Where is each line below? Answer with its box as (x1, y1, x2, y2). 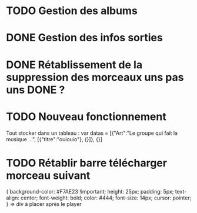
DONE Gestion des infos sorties (6, 31, 163, 45)
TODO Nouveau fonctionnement (6, 110, 166, 123)
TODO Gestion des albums (6, 4, 138, 18)
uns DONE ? (6, 83, 65, 96)
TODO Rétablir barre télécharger (6, 156, 168, 169)
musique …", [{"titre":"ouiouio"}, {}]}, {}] (6, 135, 103, 142)
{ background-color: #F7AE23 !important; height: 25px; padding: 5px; (6, 188, 174, 195)
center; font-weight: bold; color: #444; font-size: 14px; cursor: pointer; (20, 194, 192, 201)
